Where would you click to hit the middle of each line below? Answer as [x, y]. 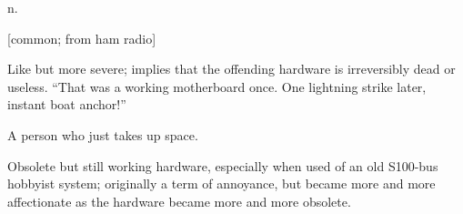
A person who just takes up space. [103, 134]
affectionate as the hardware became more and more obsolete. [179, 201]
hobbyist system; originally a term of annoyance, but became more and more [221, 183]
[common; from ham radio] [82, 38]
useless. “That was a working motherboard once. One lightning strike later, [217, 86]
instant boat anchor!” [67, 104]
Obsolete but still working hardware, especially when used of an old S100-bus [223, 165]
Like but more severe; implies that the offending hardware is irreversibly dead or [231, 69]
